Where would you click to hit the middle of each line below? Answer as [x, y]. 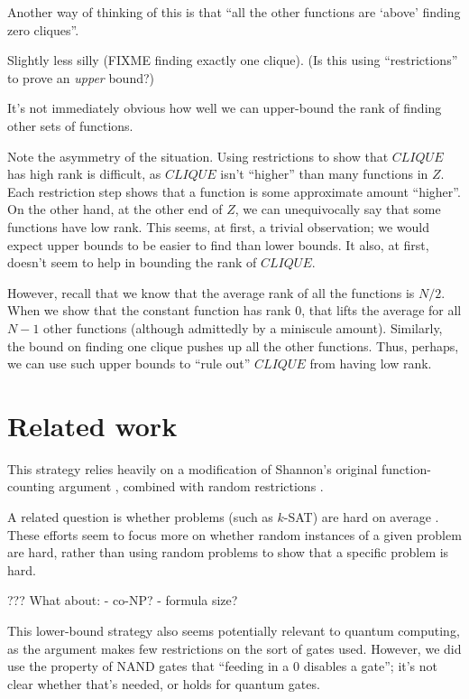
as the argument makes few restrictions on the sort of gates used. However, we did [234, 648]
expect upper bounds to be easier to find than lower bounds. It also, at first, [218, 244]
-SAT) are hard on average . [361, 517]
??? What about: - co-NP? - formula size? [123, 600]
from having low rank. [371, 363]
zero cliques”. [43, 29]
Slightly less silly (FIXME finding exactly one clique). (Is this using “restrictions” [233, 60]
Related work [92, 425]
